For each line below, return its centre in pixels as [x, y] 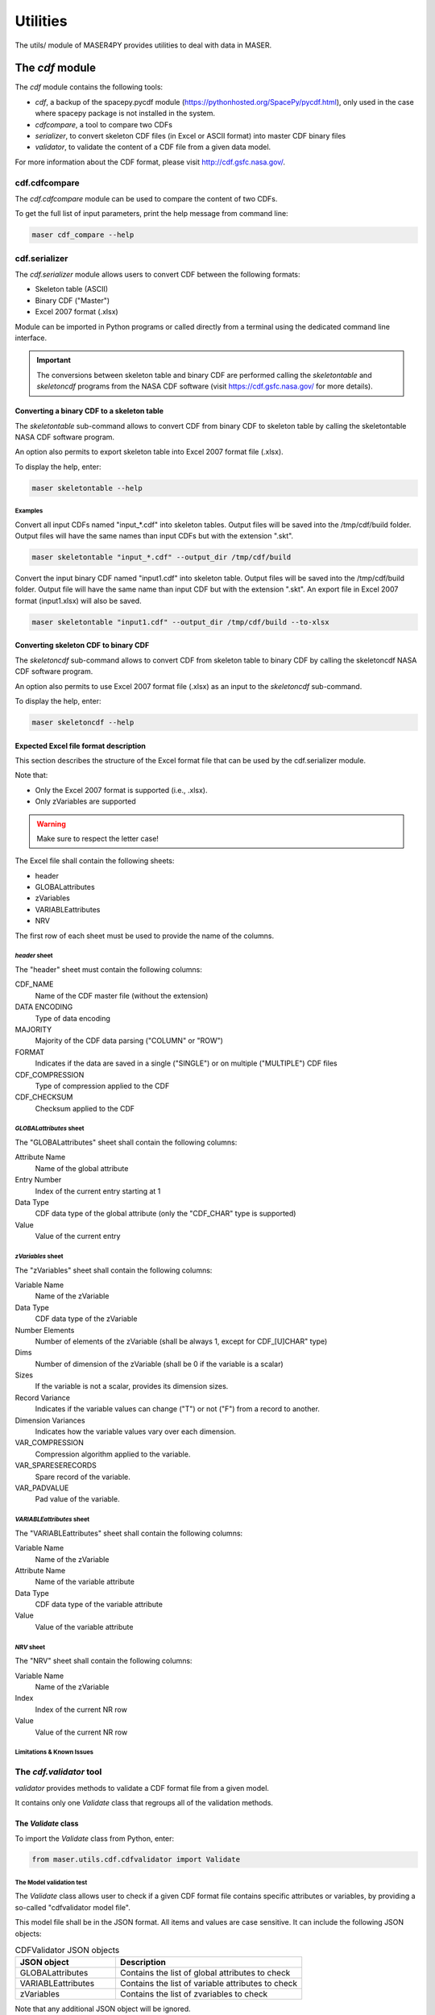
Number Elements [45, 1330]
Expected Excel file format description [81, 746]
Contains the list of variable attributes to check [209, 1984]
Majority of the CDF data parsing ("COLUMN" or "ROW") [129, 1041]
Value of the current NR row [81, 1732]
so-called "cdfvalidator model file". [72, 1907]
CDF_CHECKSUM [44, 1097]
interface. [31, 338]
